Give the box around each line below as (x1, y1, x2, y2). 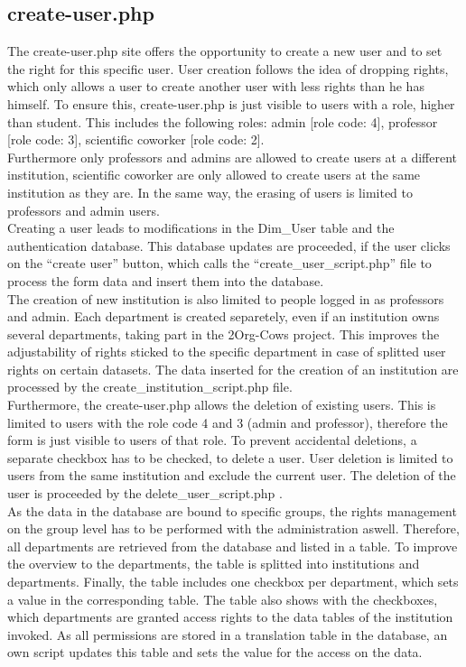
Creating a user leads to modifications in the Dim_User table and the (7, 218, 395, 237)
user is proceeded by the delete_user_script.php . (7, 484, 283, 503)
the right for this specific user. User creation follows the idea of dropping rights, (7, 59, 449, 78)
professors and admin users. (7, 200, 160, 219)
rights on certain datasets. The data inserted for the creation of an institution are (7, 359, 459, 378)
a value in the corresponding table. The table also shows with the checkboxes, (7, 589, 438, 608)
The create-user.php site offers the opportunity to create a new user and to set (7, 42, 443, 60)
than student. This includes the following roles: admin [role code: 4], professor (7, 112, 438, 131)
